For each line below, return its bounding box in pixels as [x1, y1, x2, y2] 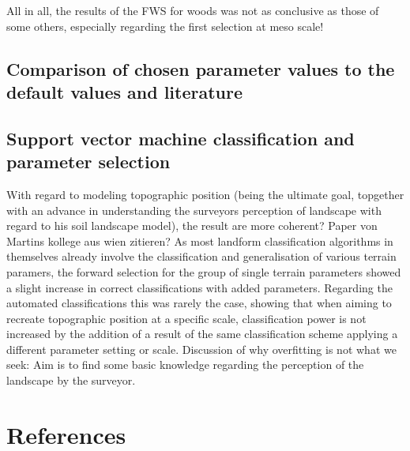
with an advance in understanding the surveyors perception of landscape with [6, 201, 382, 218]
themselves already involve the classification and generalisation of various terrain [6, 248, 397, 265]
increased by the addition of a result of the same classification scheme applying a [6, 325, 398, 342]
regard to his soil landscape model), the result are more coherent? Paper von [6, 217, 378, 234]
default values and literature [6, 79, 243, 103]
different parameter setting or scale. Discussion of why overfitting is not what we [6, 340, 397, 357]
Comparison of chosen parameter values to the [6, 56, 395, 81]
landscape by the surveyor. [6, 372, 136, 389]
